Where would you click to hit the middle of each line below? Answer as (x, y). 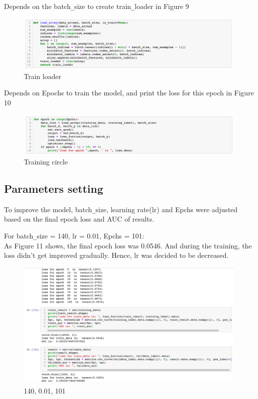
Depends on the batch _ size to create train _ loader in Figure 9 (97, 6)
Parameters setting (54, 188)
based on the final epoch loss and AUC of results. (79, 219)
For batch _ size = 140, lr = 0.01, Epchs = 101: (74, 235)
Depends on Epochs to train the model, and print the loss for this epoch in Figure (129, 93)
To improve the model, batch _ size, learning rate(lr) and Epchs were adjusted (121, 209)
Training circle (46, 161)
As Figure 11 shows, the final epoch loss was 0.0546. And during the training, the (128, 245)
